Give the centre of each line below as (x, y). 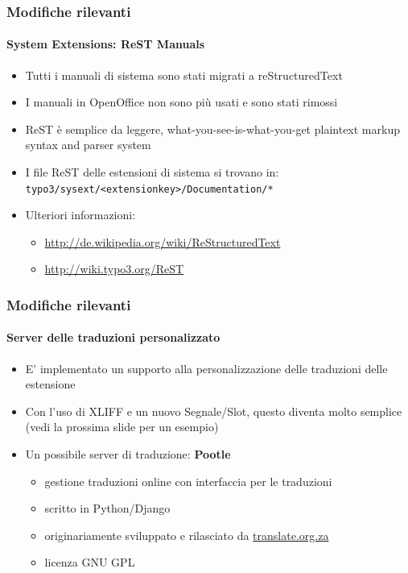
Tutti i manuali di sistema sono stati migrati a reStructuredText (184, 75)
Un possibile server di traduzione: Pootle (128, 454)
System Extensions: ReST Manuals (106, 44)
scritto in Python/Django (107, 508)
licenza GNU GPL (90, 562)
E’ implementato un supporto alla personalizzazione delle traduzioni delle (206, 368)
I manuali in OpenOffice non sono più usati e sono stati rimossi (181, 102)
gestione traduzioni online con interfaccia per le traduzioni (188, 481)
